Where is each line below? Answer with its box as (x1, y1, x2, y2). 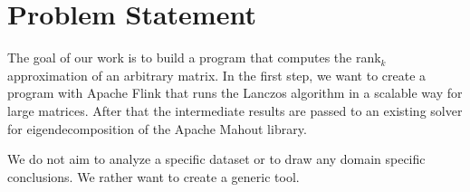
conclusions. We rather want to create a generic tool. (7, 167, 300, 186)
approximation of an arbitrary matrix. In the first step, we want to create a (7, 65, 427, 84)
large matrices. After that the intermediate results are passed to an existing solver (7, 101, 463, 120)
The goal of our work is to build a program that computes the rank (7, 48, 381, 67)
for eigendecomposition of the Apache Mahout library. (7, 119, 307, 138)
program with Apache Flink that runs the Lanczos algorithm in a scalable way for (7, 83, 463, 102)
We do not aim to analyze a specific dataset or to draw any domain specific (7, 149, 426, 168)
